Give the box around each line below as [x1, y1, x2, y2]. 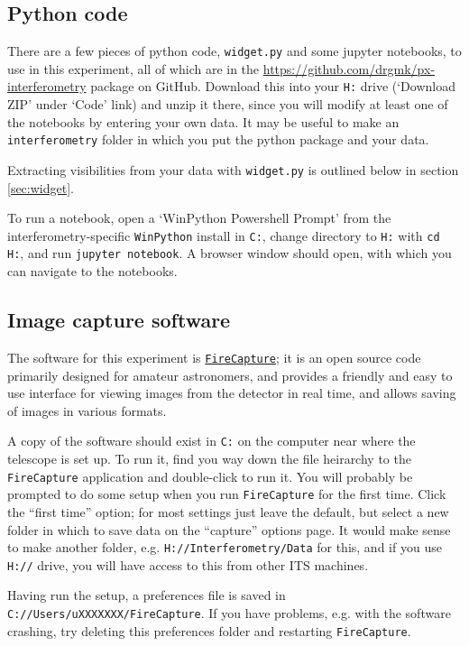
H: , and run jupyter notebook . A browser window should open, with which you [7, 244, 452, 263]
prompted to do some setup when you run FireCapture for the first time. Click [7, 484, 446, 503]
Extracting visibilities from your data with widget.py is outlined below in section [7, 160, 459, 179]
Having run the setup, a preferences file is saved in [7, 586, 286, 604]
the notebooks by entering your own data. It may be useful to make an [7, 112, 400, 131]
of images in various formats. [7, 401, 167, 420]
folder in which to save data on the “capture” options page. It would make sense [7, 520, 451, 539]
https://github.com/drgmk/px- [262, 59, 436, 78]
